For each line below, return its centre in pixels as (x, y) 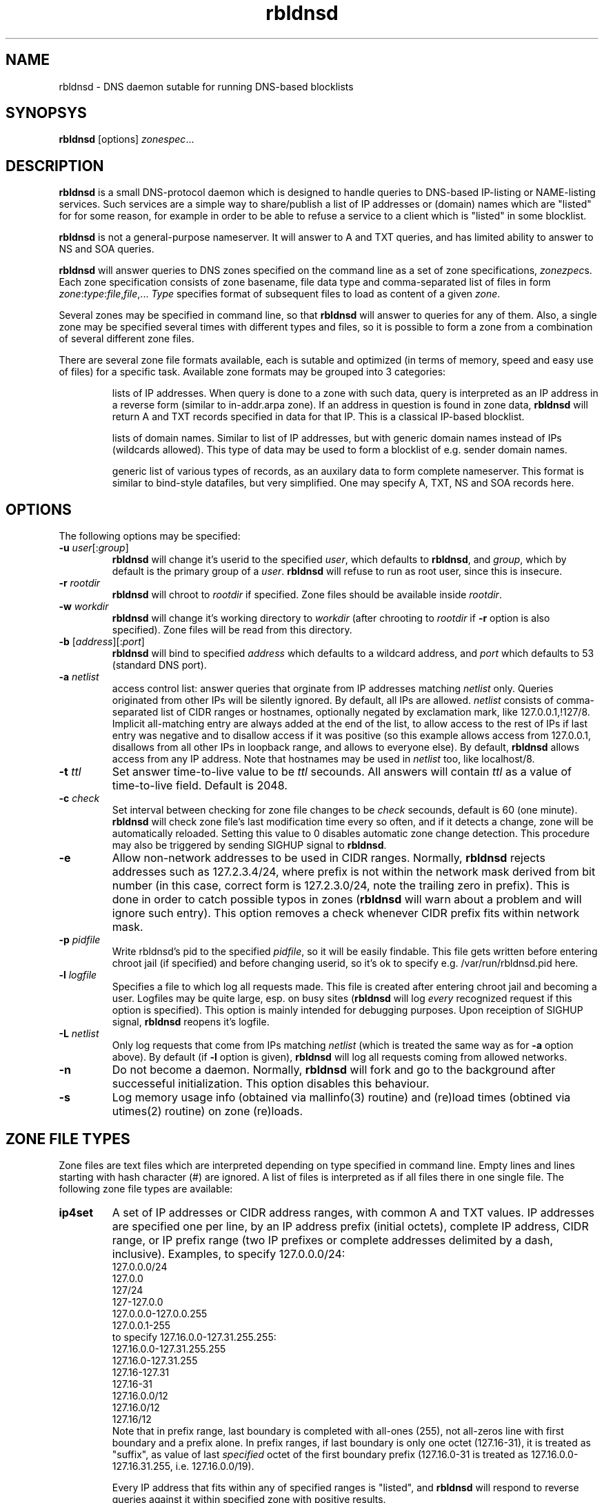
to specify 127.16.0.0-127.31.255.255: (194, 1337)
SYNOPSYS (46, 113)
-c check (79, 798)
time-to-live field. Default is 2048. (200, 786)
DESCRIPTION (55, 166)
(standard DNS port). (159, 665)
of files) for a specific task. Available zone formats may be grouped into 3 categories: (252, 372)
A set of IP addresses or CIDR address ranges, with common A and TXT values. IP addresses (353, 1212)
